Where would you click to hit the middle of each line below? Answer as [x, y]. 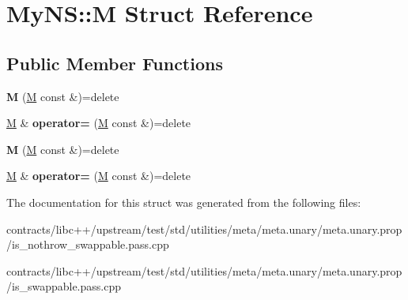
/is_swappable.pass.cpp [64, 286]
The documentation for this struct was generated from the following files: [184, 202]
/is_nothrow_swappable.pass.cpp [88, 244]
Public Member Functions [115, 63]
